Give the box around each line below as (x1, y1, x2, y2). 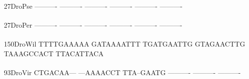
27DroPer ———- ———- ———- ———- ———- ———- (4, 20, 182, 30)
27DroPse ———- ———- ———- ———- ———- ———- (4, 1, 183, 11)
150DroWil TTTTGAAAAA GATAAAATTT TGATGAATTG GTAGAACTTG (4, 39, 245, 49)
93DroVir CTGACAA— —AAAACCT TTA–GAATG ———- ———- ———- (4, 67, 241, 78)
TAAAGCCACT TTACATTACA (4, 48, 104, 58)
